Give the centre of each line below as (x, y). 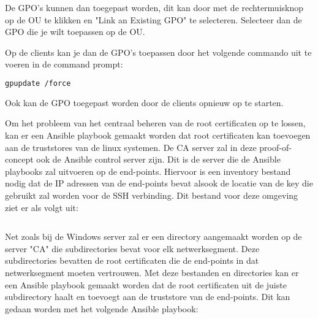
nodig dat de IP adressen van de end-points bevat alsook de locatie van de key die (159, 183)
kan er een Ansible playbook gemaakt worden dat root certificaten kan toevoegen (158, 135)
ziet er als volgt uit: (42, 207)
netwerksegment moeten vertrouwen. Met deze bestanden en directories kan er (152, 272)
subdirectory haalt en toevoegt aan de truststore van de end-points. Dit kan (148, 297)
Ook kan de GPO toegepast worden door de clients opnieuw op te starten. (144, 102)
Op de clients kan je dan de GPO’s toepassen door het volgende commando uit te (158, 52)
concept (19, 159)
